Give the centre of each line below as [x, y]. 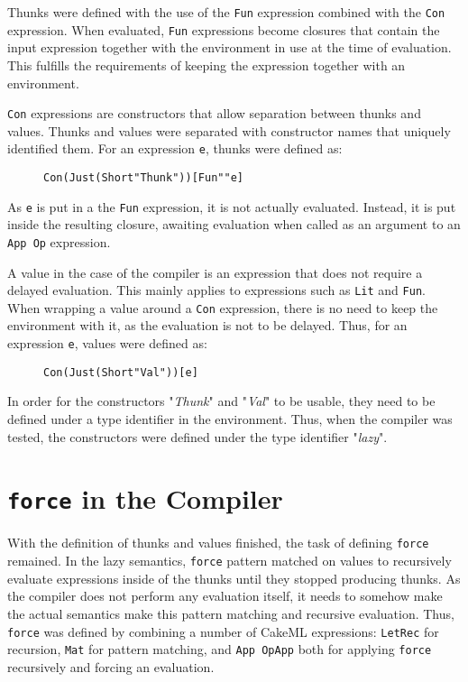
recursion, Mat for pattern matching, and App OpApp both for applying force [220, 649]
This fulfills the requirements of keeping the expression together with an [206, 65]
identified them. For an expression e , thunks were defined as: [175, 148]
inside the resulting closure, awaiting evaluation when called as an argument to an [234, 224]
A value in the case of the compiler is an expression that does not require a [215, 272]
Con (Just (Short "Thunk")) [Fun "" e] [143, 178]
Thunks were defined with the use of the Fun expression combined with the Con [226, 12]
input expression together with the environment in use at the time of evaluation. [229, 47]
